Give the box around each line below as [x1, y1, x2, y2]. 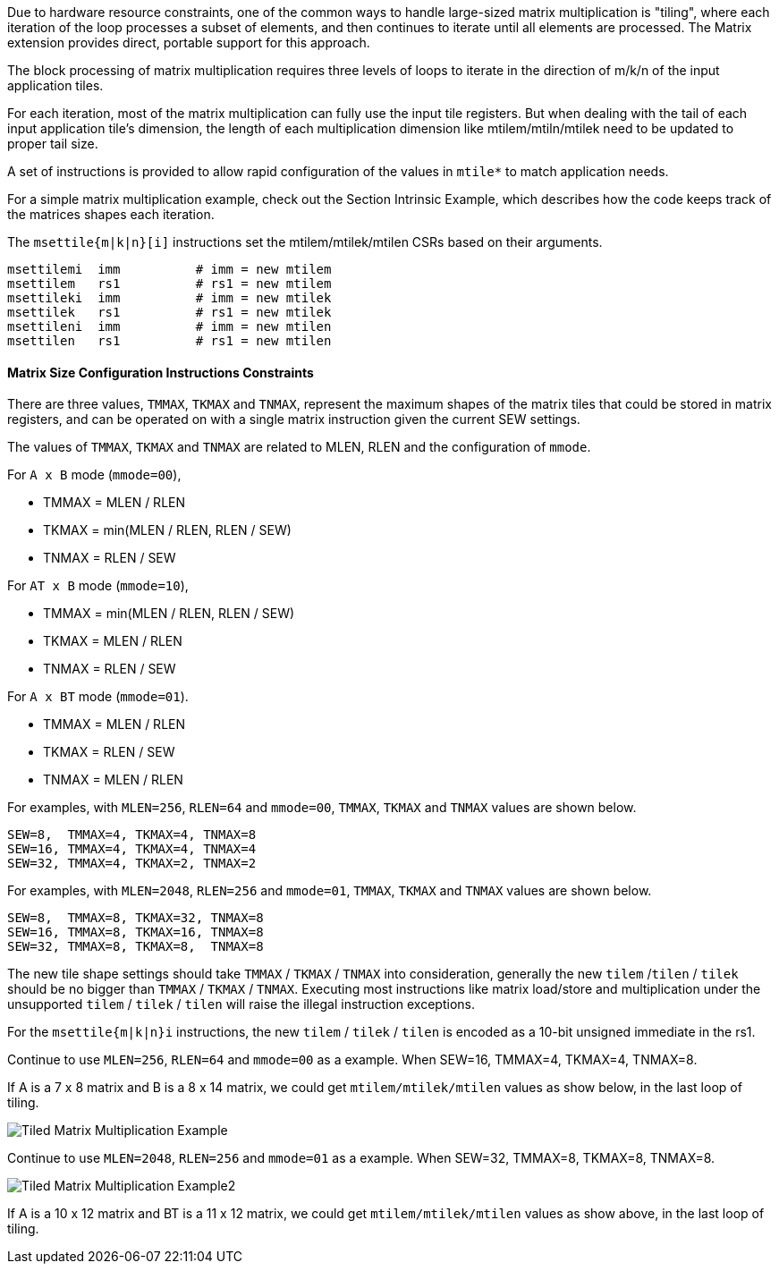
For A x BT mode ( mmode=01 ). [7, 689, 189, 705]
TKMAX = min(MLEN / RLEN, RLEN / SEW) [43, 522, 292, 538]
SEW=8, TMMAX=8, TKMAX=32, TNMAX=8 [7, 911, 264, 926]
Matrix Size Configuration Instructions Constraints [7, 364, 314, 380]
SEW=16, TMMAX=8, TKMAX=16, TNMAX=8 [7, 925, 264, 940]
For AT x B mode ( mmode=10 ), [7, 578, 189, 594]
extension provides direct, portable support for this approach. [7, 35, 370, 50]
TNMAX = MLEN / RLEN [43, 772, 183, 788]
